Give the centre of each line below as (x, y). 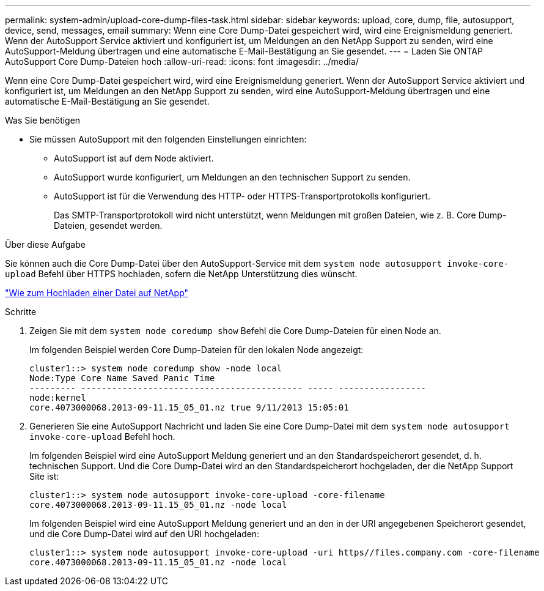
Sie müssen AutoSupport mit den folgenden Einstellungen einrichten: (168, 139)
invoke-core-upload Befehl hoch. (102, 437)
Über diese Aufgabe (45, 244)
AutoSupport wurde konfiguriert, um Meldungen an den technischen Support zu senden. (232, 177)
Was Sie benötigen (43, 120)
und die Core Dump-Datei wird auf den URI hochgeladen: (145, 534)
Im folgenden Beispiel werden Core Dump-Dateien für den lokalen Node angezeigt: (197, 350)
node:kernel (58, 398)
